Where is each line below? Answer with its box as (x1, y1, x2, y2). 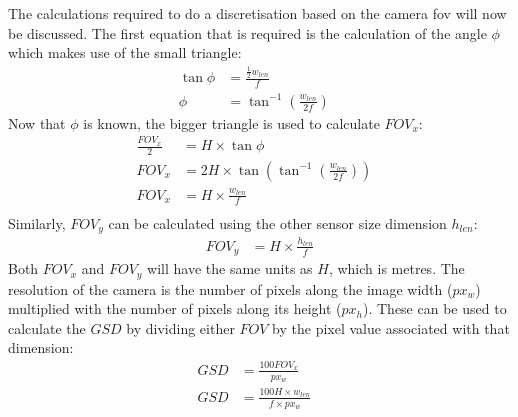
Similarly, (8, 212, 66, 233)
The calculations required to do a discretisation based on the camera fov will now (8, 3, 507, 23)
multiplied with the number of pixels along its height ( (8, 298, 342, 319)
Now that (8, 112, 66, 133)
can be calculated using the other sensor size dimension (108, 212, 447, 233)
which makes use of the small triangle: (8, 42, 242, 63)
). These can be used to (363, 298, 507, 319)
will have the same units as (147, 258, 313, 279)
